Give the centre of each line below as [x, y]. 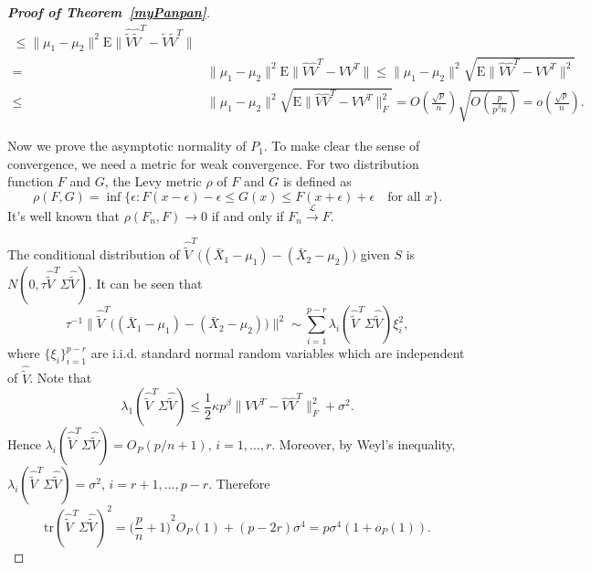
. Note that [61, 378]
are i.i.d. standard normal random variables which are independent [278, 353]
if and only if [248, 215]
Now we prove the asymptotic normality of [127, 146]
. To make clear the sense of [342, 146]
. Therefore [239, 484]
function [31, 181]
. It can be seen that [145, 284]
